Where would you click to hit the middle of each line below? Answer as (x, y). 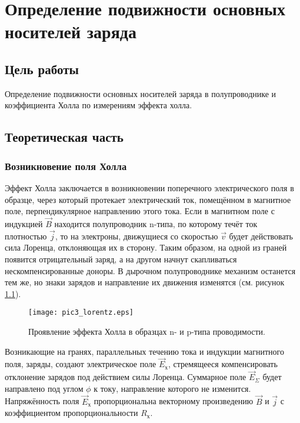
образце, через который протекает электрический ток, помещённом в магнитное (148, 199)
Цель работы (42, 69)
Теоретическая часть (64, 137)
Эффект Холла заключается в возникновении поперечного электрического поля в (149, 187)
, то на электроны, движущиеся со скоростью (136, 236)
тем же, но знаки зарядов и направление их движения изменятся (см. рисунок (145, 282)
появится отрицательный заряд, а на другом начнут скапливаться (121, 259)
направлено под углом (44, 388)
